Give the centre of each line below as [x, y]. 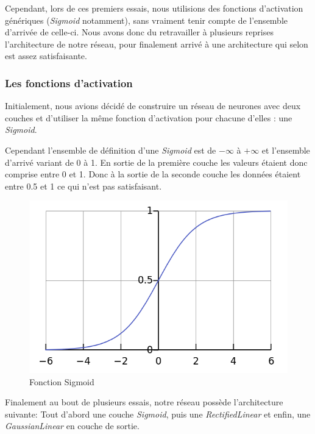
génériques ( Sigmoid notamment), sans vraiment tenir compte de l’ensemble [147, 20]
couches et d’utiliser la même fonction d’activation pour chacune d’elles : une [149, 117]
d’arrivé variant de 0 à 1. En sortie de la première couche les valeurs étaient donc [156, 162]
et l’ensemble [286, 150]
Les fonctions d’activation [69, 83]
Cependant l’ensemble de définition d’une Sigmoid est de [111, 150]
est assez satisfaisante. [46, 56]
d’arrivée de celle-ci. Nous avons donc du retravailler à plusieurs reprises [139, 32]
